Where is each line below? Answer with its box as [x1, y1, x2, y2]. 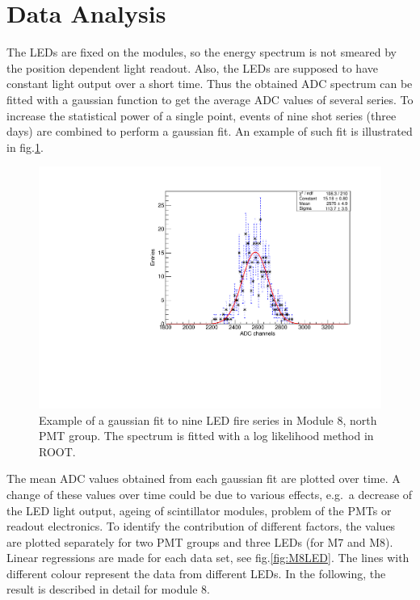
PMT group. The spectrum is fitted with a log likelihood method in [39, 427, 374, 444]
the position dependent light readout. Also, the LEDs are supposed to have [6, 59, 378, 76]
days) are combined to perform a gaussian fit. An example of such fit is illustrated [6, 123, 413, 140]
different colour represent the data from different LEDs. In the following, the [6, 564, 386, 581]
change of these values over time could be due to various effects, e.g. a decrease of [6, 485, 413, 502]
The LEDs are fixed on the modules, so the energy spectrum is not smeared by [6, 44, 397, 61]
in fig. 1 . [6, 138, 44, 155]
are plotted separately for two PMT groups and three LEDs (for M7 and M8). [6, 533, 393, 550]
